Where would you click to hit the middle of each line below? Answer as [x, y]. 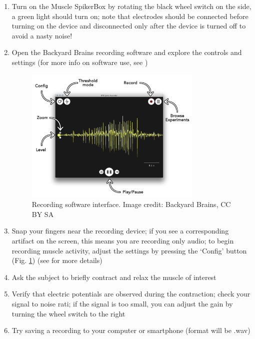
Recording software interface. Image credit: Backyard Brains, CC [131, 204]
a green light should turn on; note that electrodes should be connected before [130, 16]
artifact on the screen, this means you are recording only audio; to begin [123, 240]
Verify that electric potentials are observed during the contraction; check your [131, 294]
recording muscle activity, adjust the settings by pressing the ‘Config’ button [129, 250]
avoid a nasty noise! [42, 35]
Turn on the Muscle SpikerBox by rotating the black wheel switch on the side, [131, 6]
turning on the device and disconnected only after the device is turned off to [129, 26]
